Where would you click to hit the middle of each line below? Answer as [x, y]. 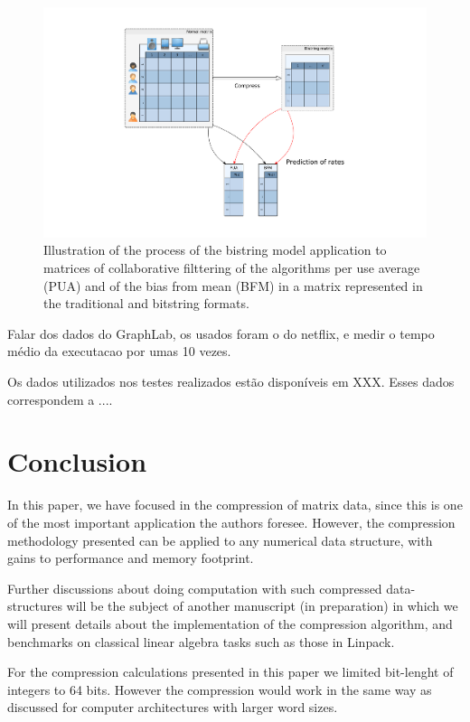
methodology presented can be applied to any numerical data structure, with [220, 540]
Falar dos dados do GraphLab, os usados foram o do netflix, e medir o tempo [221, 333]
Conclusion [77, 461]
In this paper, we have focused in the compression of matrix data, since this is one [235, 505]
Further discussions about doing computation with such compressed [195, 588]
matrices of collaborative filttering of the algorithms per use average [232, 268]
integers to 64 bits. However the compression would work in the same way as [220, 689]
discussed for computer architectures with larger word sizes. [173, 707]
